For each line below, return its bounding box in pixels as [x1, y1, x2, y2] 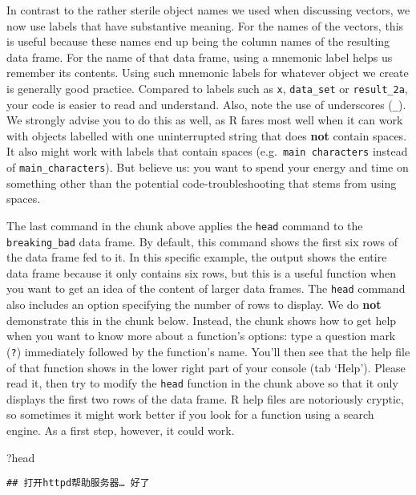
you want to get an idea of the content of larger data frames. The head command [6, 280, 406, 297]
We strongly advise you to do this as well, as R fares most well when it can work [6, 112, 403, 128]
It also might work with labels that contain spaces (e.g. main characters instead [6, 143, 408, 160]
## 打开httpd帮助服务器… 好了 [6, 477, 150, 489]
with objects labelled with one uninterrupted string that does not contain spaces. [6, 127, 407, 144]
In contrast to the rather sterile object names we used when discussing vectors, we [6, 2, 410, 18]
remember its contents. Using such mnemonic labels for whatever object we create [6, 64, 409, 81]
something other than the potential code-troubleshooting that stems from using [6, 174, 397, 191]
